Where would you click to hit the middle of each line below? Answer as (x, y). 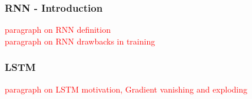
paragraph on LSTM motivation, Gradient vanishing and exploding (126, 89)
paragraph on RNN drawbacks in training (80, 41)
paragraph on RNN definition (58, 30)
